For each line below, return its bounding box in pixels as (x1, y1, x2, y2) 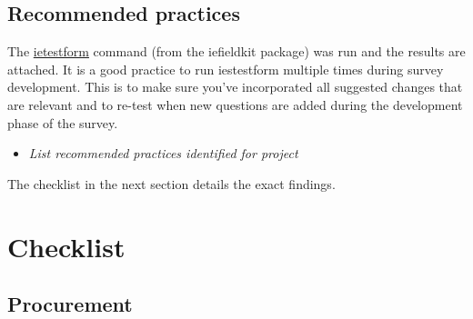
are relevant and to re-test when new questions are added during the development (7, 95, 463, 114)
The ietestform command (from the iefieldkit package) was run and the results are (7, 42, 466, 61)
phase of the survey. (7, 113, 118, 132)
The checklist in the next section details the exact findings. (7, 174, 336, 193)
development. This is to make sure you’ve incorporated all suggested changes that (7, 77, 463, 96)
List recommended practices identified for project (28, 144, 298, 163)
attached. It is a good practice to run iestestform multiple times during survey (7, 59, 444, 78)
